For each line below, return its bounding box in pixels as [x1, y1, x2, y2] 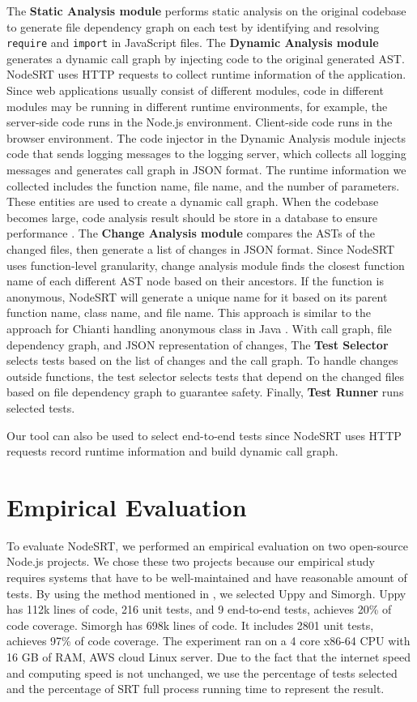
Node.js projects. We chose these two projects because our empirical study [6, 553, 375, 570]
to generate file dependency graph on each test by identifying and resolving [6, 18, 380, 35]
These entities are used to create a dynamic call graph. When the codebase [6, 193, 379, 210]
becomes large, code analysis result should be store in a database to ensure [6, 208, 378, 225]
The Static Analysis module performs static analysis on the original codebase [6, 2, 406, 19]
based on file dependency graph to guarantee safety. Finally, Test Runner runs [6, 383, 404, 400]
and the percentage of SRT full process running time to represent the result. [6, 680, 385, 697]
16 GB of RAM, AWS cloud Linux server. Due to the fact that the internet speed [6, 648, 411, 665]
